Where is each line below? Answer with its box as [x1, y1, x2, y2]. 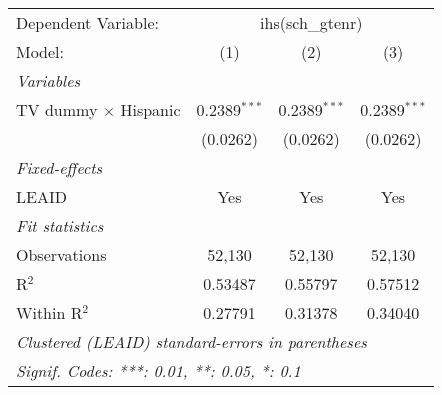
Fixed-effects [16, 156, 103, 179]
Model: [16, 40, 65, 63]
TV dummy [16, 98, 98, 121]
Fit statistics [16, 214, 104, 237]
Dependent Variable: [16, 11, 159, 34]
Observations [16, 243, 107, 266]
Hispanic [120, 98, 181, 121]
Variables [16, 69, 81, 92]
